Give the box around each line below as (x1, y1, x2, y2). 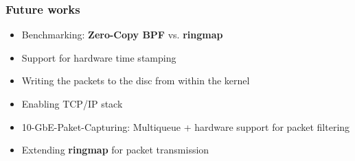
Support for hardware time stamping (21, 50, 176, 64)
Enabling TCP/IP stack (21, 97, 123, 110)
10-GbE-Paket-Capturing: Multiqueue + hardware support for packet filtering (21, 119, 350, 134)
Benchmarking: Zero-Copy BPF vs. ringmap (21, 27, 223, 42)
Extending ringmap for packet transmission (21, 143, 209, 157)
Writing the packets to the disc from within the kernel (21, 73, 250, 88)
